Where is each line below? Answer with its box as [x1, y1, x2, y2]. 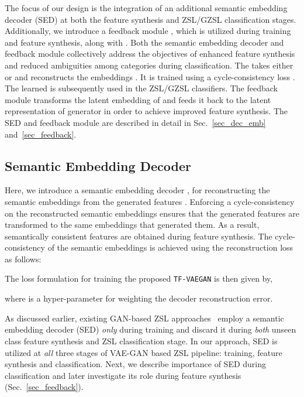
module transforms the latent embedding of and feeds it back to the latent [5, 93, 271, 105]
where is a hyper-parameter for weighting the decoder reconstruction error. [5, 292, 273, 304]
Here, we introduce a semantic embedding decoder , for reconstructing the [5, 184, 270, 196]
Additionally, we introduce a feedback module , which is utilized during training [5, 25, 291, 37]
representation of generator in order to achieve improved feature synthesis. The [5, 105, 288, 117]
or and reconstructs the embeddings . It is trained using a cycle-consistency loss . [5, 70, 295, 83]
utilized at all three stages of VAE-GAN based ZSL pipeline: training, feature [5, 346, 282, 358]
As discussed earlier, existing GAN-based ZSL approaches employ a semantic [5, 312, 284, 324]
